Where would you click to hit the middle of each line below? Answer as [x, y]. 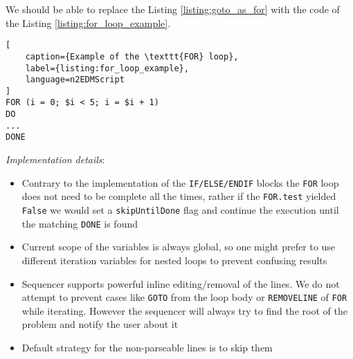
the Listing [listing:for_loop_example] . [88, 22]
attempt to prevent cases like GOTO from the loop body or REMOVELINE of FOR [184, 297]
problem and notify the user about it [100, 324]
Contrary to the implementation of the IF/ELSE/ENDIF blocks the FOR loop [180, 182]
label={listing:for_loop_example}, [107, 68]
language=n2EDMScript [75, 80]
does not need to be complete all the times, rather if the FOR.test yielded [179, 196]
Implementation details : [55, 159]
